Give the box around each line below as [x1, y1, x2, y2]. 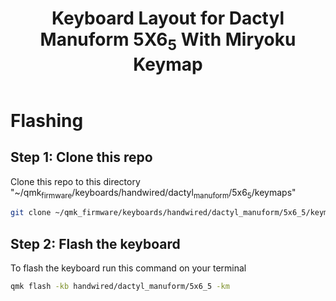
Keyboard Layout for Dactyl [51, 7, 285, 30]
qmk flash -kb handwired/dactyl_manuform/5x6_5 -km [10, 282, 230, 292]
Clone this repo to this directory [10, 175, 141, 187]
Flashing [10, 109, 84, 132]
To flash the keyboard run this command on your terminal [10, 262, 247, 274]
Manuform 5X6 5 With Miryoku [39, 28, 297, 54]
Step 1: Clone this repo [10, 149, 153, 166]
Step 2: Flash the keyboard [10, 235, 181, 252]
